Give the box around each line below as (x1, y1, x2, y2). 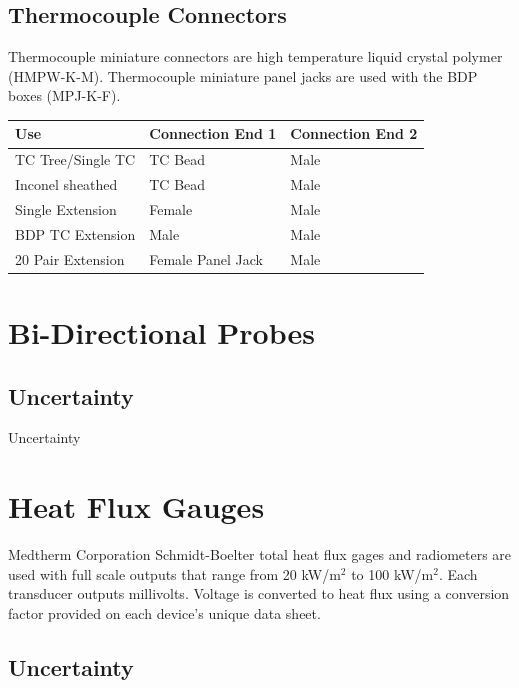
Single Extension (15, 199, 117, 220)
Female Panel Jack (149, 248, 263, 269)
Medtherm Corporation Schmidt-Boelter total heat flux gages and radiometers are (8, 544, 512, 565)
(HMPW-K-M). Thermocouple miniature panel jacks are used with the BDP (8, 65, 478, 86)
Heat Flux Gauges (8, 486, 265, 527)
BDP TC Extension (15, 223, 136, 244)
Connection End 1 (149, 123, 277, 144)
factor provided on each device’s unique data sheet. (8, 602, 321, 623)
